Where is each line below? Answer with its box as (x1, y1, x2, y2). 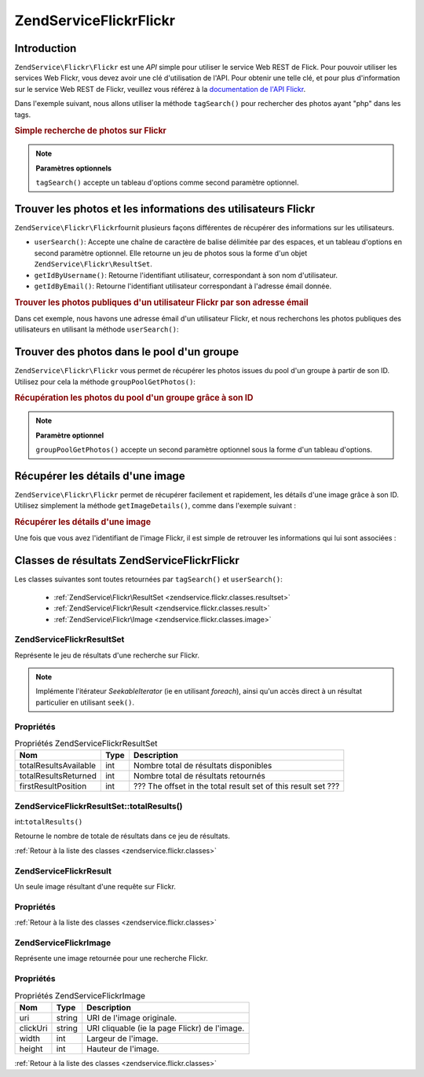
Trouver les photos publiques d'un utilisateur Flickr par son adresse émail (14, 297, 309, 308)
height (19, 1043, 43, 1054)
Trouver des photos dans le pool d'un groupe (14, 346, 239, 359)
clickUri (19, 1022, 48, 1033)
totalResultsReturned (19, 771, 97, 782)
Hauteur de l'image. (86, 1043, 160, 1054)
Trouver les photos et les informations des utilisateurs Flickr (14, 202, 316, 215)
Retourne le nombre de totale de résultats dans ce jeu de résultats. (14, 831, 231, 841)
